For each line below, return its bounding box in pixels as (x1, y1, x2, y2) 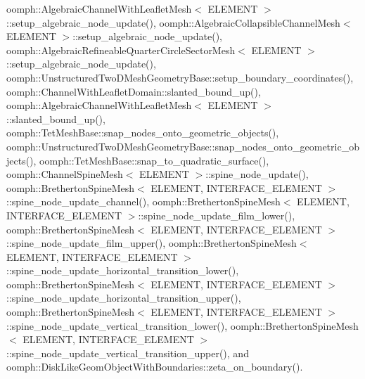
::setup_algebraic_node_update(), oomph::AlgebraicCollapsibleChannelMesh (6, 15, 340, 30)
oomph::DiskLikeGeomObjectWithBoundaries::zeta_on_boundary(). (6, 359, 303, 374)
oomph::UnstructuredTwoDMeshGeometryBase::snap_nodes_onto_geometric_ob (6, 139, 359, 153)
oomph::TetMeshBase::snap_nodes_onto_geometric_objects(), (6, 125, 279, 140)
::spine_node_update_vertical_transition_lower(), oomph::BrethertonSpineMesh (6, 318, 359, 333)
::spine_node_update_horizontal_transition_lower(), (6, 263, 239, 278)
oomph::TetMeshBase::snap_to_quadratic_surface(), (39, 153, 269, 167)
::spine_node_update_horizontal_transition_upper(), (6, 290, 241, 305)
